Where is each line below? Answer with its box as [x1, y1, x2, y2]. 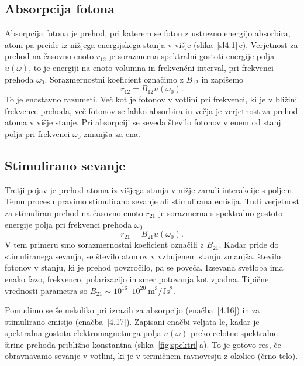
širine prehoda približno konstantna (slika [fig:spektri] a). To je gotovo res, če [5, 338, 281, 350]
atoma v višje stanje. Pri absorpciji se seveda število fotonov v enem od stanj [5, 116, 281, 128]
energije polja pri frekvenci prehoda [5, 218, 132, 230]
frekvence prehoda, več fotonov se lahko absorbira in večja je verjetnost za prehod [5, 104, 298, 117]
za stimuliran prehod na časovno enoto [5, 206, 143, 218]
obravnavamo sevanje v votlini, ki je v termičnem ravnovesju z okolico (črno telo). [5, 350, 298, 362]
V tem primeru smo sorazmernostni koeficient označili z [5, 238, 204, 251]
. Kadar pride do [219, 238, 279, 251]
